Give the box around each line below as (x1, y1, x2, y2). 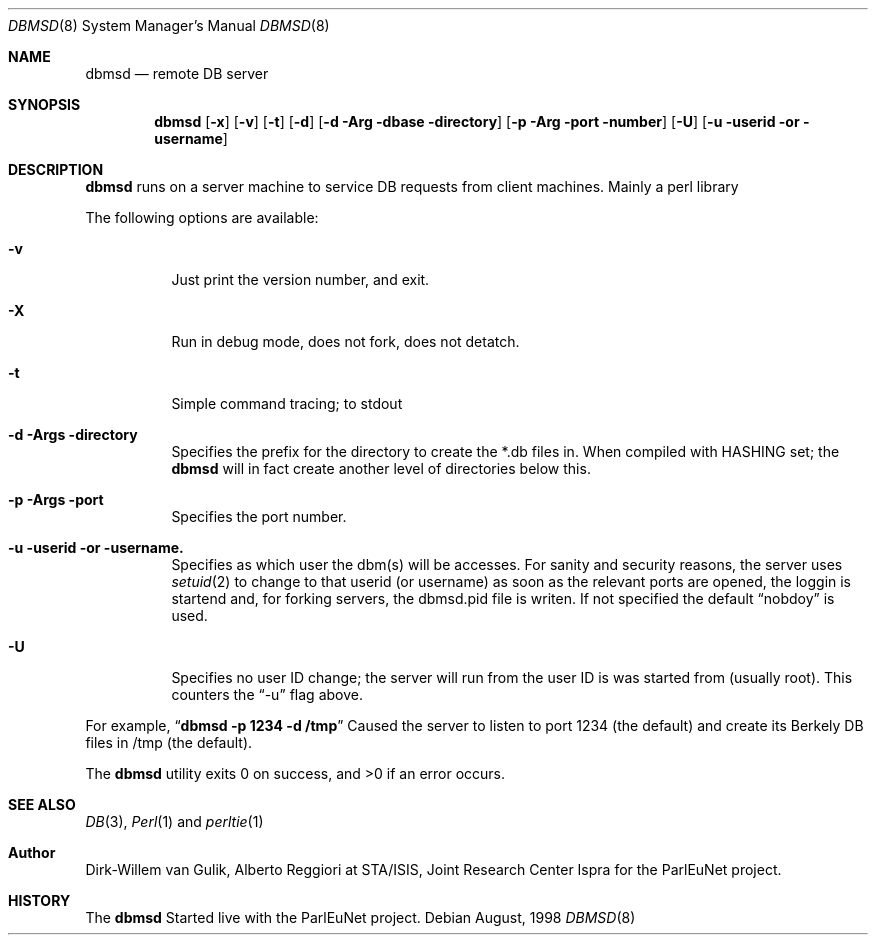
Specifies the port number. (171, 508, 347, 525)
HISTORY (8, 892, 71, 909)
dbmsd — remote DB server (85, 65, 269, 82)
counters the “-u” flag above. (171, 686, 363, 703)
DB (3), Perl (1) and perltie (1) (85, 813, 264, 830)
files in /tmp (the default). (85, 734, 253, 751)
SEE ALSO (8, 796, 76, 813)
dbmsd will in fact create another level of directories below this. (171, 460, 591, 477)
